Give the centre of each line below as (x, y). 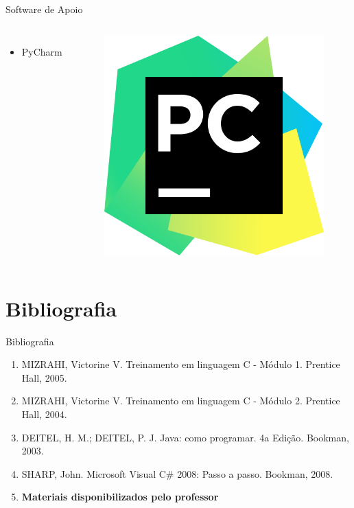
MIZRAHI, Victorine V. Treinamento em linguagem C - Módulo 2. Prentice (181, 401)
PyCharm (42, 51)
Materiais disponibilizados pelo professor (120, 497)
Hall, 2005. (44, 377)
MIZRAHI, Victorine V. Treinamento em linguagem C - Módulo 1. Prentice (181, 364)
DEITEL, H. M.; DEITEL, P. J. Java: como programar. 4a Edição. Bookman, (185, 437)
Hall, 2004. (44, 414)
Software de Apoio (44, 9)
